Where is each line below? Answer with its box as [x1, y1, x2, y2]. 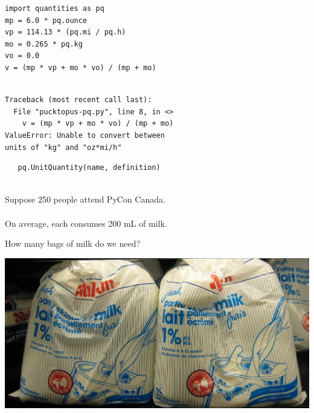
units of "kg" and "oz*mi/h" [5, 143, 122, 152]
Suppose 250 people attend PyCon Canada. [5, 193, 165, 206]
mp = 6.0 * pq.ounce [5, 16, 88, 25]
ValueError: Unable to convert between [5, 131, 165, 140]
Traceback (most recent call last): [5, 96, 152, 105]
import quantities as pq [5, 4, 104, 13]
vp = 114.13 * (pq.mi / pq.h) [5, 28, 126, 37]
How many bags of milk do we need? [5, 237, 141, 250]
